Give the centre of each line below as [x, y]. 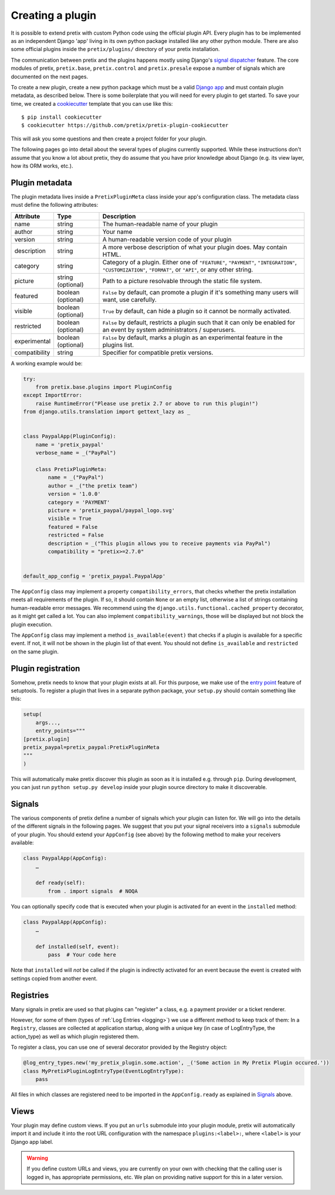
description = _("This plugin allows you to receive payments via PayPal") [159, 543]
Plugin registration [45, 668]
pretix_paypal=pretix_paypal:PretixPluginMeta [91, 747]
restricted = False [76, 535]
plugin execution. [32, 624]
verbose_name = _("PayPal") [76, 453]
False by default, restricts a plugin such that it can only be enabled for [199, 322]
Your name [117, 231]
